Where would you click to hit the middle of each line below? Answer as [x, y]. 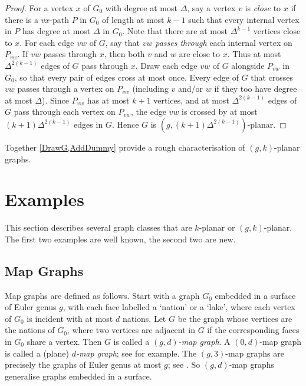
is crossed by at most [220, 112]
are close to [200, 54]
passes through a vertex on [66, 89]
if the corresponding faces [253, 330]
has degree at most [57, 31]
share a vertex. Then [64, 342]
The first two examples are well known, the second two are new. [120, 239]
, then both [124, 54]
